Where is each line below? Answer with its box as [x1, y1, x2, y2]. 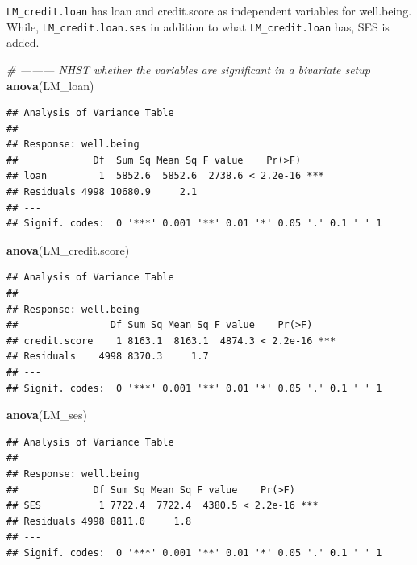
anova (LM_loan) [6, 77, 94, 93]
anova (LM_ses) [6, 406, 88, 423]
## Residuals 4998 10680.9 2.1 [6, 186, 198, 198]
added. [6, 34, 40, 51]
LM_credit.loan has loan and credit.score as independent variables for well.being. [6, 2, 412, 19]
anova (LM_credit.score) [6, 241, 130, 258]
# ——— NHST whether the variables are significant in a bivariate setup [6, 60, 370, 77]
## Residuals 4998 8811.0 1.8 [6, 515, 192, 527]
